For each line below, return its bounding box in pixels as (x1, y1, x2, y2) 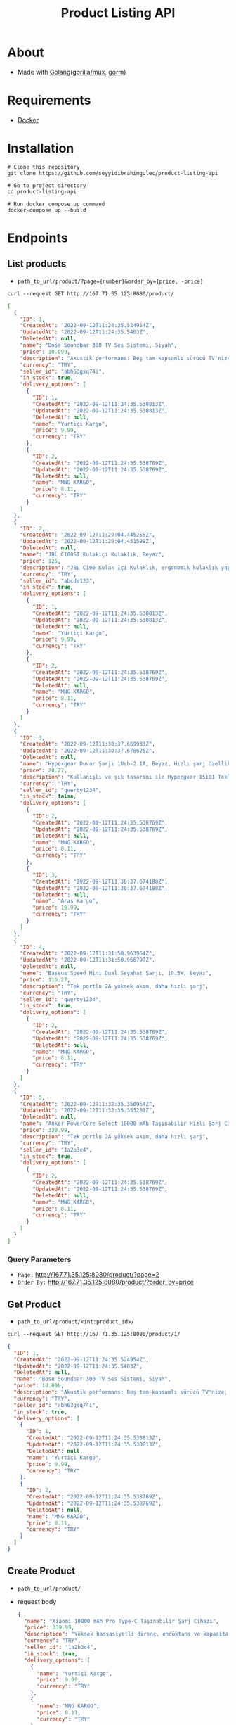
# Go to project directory (7, 182, 86, 189)
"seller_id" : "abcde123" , (20, 577, 96, 585)
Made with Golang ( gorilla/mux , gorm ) (17, 68, 126, 76)
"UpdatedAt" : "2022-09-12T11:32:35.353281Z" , (20, 1107, 156, 1114)
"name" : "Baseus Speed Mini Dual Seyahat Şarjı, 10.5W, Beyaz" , (20, 969, 212, 977)
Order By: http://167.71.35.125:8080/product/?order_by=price (17, 1278, 195, 1287)
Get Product (7, 1298, 61, 1310)
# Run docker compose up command (7, 200, 105, 208)
